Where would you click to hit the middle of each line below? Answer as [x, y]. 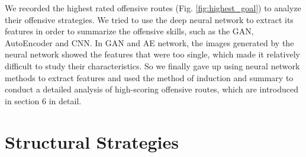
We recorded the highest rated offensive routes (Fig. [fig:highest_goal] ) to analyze [153, 8]
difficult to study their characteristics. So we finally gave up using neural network [152, 65]
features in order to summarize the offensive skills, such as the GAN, [129, 31]
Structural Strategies [92, 141]
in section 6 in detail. [43, 100]
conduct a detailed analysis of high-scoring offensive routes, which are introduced [152, 89]
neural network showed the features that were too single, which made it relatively [152, 54]
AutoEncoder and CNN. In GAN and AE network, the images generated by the [149, 42]
